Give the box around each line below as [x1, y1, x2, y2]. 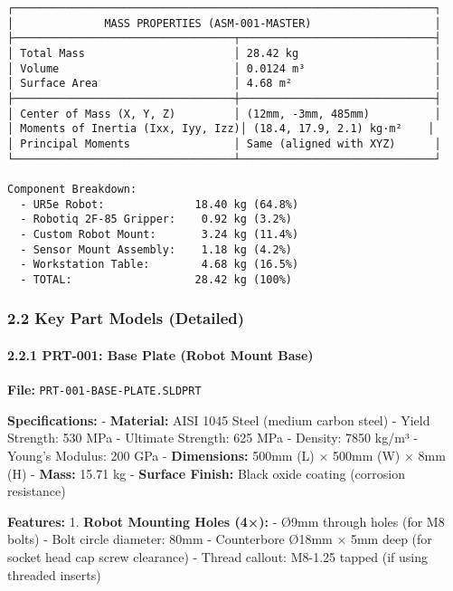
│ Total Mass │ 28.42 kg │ [7, 46, 441, 60]
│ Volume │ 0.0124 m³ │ [7, 62, 441, 75]
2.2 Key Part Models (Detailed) [7, 307, 245, 329]
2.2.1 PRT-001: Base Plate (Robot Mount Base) [7, 345, 314, 364]
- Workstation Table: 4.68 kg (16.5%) [20, 258, 299, 272]
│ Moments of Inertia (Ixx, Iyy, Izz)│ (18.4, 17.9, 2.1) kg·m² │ [7, 122, 435, 136]
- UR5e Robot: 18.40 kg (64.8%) [20, 197, 299, 211]
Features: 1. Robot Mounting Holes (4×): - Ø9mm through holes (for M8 [7, 511, 445, 530]
